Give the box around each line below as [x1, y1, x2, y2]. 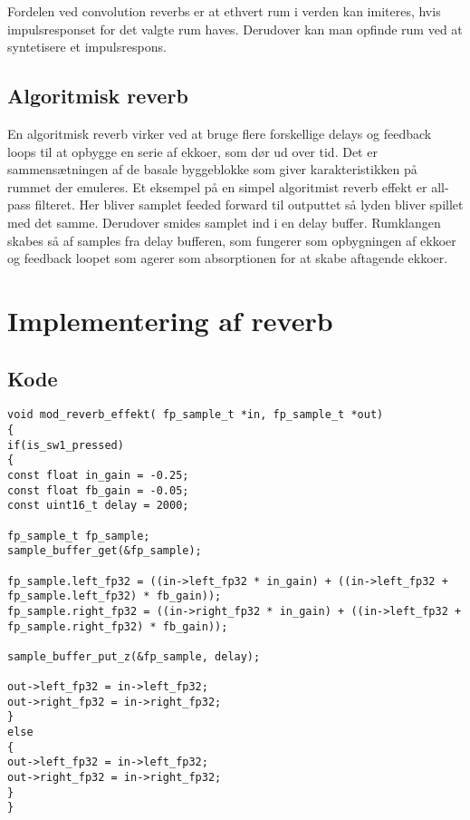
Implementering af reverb [7, 301, 333, 338]
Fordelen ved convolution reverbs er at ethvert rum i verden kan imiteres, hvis [7, 2, 441, 20]
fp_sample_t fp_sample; [7, 529, 150, 542]
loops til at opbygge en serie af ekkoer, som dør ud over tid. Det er [7, 142, 378, 161]
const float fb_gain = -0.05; [7, 483, 189, 497]
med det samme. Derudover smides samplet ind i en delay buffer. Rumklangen [7, 212, 441, 231]
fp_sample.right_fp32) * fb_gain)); [7, 620, 228, 633]
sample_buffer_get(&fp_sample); [7, 544, 202, 558]
